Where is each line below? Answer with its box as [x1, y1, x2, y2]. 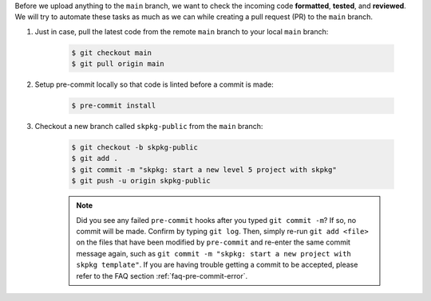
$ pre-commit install [71, 101, 156, 111]
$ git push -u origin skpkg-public [71, 176, 211, 186]
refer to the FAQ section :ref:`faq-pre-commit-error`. [76, 271, 247, 280]
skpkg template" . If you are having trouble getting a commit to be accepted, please [76, 260, 358, 270]
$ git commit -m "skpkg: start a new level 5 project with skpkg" [71, 165, 337, 174]
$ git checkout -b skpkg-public [71, 143, 199, 152]
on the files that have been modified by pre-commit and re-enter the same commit [76, 237, 351, 247]
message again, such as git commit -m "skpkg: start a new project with [76, 248, 351, 258]
